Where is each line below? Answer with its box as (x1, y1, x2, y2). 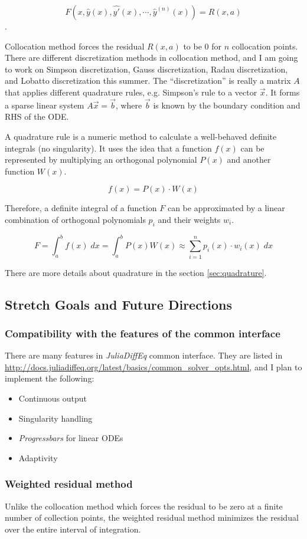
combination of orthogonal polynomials (5, 213, 146, 225)
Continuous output (18, 392, 87, 404)
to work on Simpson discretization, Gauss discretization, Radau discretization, (5, 63, 288, 75)
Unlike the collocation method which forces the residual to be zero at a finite (5, 499, 283, 512)
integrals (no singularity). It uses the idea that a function (5, 142, 212, 154)
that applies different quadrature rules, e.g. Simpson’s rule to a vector (5, 86, 257, 98)
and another (227, 153, 271, 166)
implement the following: (5, 372, 94, 384)
